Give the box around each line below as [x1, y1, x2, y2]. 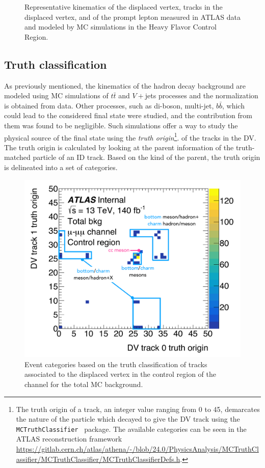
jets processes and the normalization [145, 90, 258, 101]
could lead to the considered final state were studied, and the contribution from [4, 110, 252, 121]
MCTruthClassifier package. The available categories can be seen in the [16, 423, 247, 434]
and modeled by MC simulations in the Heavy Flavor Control [24, 21, 217, 32]
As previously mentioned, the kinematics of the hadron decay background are [4, 80, 246, 91]
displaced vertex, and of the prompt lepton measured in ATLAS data [24, 11, 241, 22]
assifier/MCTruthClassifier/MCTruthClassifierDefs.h [16, 453, 180, 464]
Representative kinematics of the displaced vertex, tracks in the [24, 2, 223, 12]
